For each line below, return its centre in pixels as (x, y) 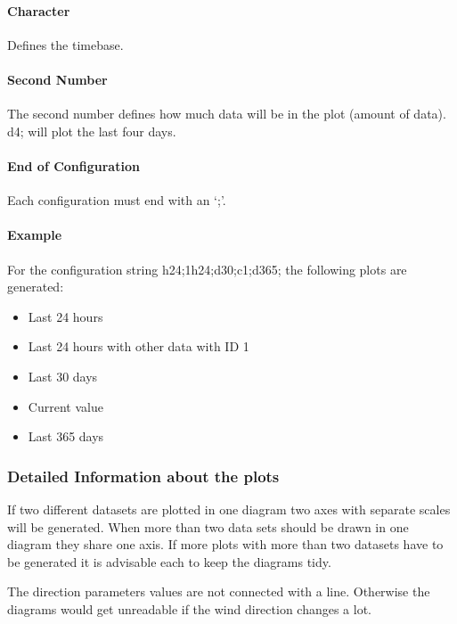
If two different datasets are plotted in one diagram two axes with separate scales (229, 509)
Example (35, 235)
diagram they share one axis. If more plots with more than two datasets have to (225, 544)
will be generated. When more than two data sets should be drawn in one (208, 526)
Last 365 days (66, 436)
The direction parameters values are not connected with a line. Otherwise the (219, 591)
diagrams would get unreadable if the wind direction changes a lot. (190, 608)
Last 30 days (63, 376)
